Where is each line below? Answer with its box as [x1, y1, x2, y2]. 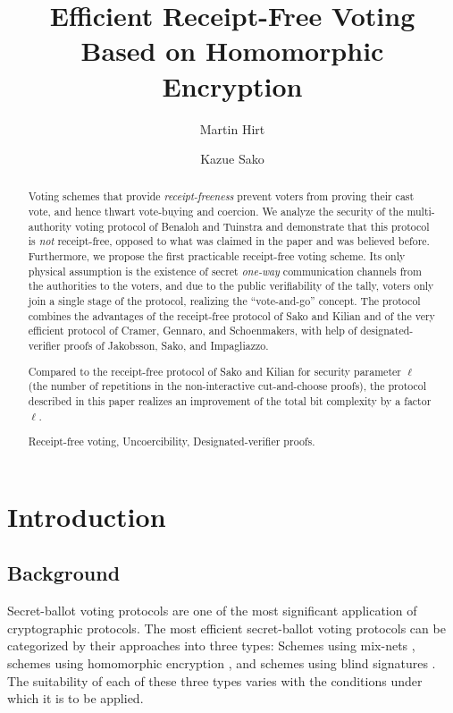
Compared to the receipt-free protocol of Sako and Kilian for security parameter [28, 363, 401, 378]
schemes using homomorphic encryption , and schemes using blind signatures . [7, 653, 436, 672]
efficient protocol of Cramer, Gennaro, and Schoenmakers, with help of [28, 323, 357, 338]
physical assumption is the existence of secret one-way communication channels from [28, 263, 422, 278]
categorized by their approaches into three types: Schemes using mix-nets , [7, 636, 415, 655]
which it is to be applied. [7, 689, 144, 708]
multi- [407, 204, 435, 219]
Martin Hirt [199, 119, 265, 138]
